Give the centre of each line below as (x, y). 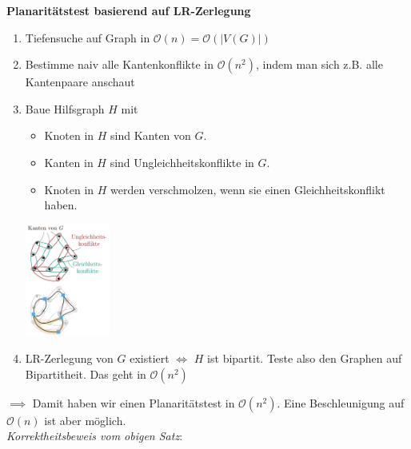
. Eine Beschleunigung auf (341, 402)
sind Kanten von (151, 135)
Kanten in (69, 162)
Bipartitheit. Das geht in (86, 374)
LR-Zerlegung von (69, 358)
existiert (150, 358)
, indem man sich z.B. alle (319, 64)
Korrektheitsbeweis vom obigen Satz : (95, 436)
